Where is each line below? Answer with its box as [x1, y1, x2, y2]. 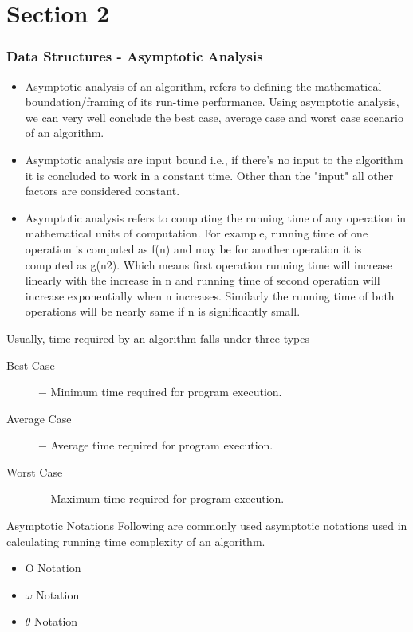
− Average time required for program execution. [38, 437, 273, 453]
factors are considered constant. [25, 183, 180, 199]
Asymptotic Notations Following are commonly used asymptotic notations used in [6, 517, 407, 534]
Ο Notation [25, 559, 81, 576]
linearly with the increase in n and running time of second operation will [25, 272, 380, 289]
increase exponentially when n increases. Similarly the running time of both [25, 287, 395, 304]
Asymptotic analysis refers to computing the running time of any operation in [25, 209, 407, 226]
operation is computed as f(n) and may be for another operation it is [25, 240, 362, 257]
